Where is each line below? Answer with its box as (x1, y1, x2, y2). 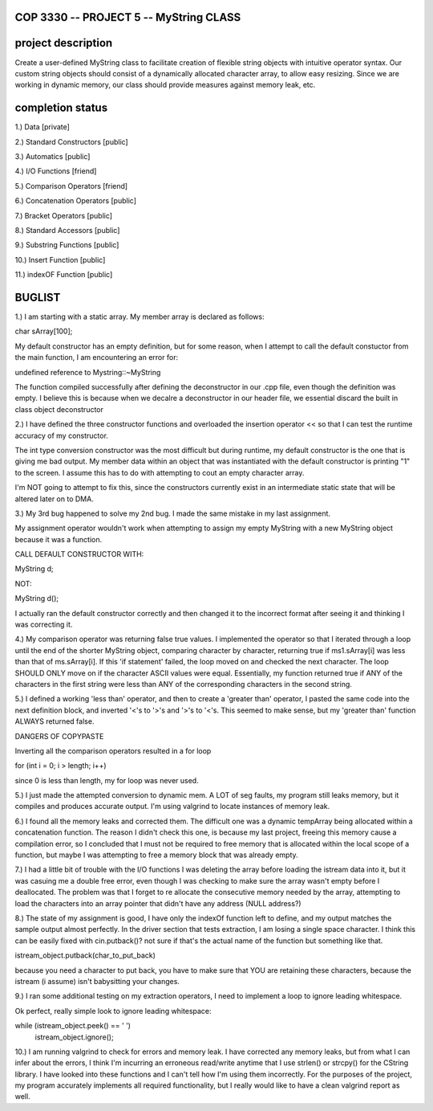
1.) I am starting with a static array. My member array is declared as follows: (14, 312, 265, 321)
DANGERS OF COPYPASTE (14, 731, 104, 741)
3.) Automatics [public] (14, 152, 91, 161)
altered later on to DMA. (14, 494, 94, 504)
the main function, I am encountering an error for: (14, 353, 179, 362)
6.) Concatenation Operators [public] (14, 196, 136, 206)
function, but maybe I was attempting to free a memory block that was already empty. (14, 850, 298, 860)
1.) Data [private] (14, 122, 70, 132)
